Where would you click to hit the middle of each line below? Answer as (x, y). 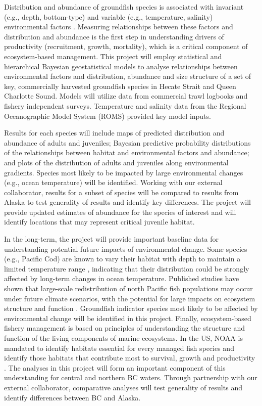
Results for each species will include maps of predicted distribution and (114, 133)
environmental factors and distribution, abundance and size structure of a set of (128, 76)
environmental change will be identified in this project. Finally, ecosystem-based (128, 318)
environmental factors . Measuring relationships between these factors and (119, 27)
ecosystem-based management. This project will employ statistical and (113, 56)
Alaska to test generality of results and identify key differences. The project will (127, 202)
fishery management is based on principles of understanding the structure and (125, 328)
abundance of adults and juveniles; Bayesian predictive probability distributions (127, 142)
